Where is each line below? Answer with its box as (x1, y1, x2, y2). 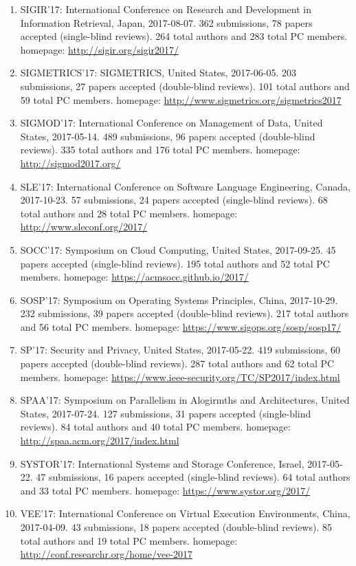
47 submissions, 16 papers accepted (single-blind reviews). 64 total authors (36, 470, 351, 484)
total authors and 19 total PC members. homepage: (20, 533, 238, 547)
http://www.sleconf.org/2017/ (20, 219, 148, 234)
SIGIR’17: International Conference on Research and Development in (20, 2, 312, 16)
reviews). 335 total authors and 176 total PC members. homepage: (20, 142, 300, 157)
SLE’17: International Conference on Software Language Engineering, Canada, (20, 179, 351, 193)
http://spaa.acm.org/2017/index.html (20, 433, 179, 448)
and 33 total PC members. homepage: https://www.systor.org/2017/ (20, 483, 311, 497)
